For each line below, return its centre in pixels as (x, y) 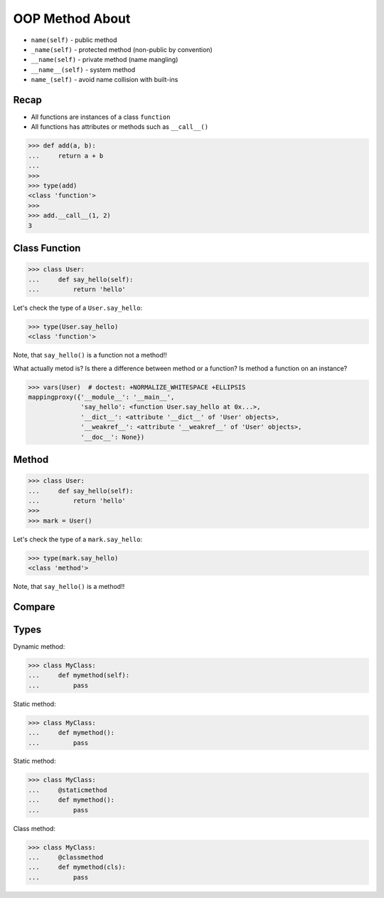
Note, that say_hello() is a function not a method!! (90, 355)
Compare (34, 606)
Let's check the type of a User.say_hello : (78, 308)
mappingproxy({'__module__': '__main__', (101, 397)
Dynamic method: (39, 646)
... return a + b (66, 156)
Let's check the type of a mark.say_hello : (78, 539)
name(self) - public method (74, 40)
